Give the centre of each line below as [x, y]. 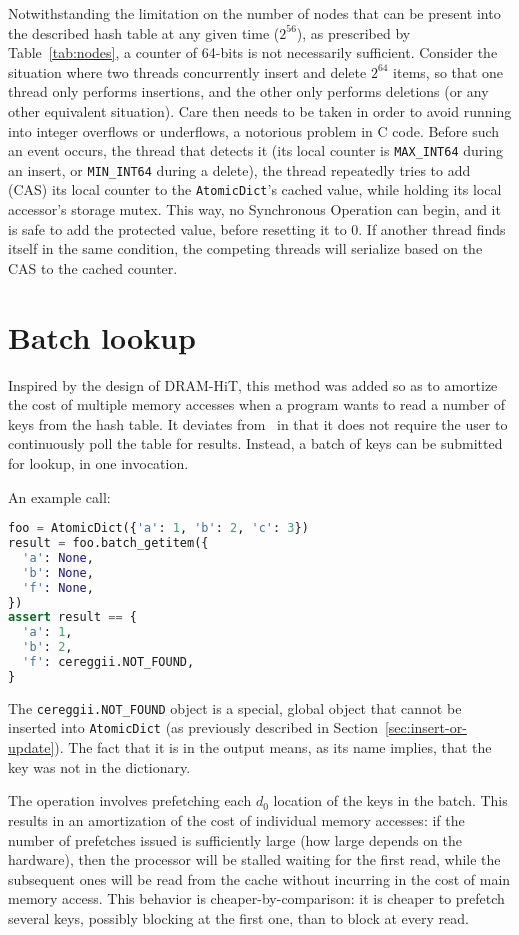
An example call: [59, 496]
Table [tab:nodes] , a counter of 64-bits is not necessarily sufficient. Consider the [253, 52]
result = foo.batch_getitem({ [108, 543]
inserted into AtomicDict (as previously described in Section [193, 727]
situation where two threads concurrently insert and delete [187, 71]
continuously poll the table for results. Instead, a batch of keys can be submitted [255, 443]
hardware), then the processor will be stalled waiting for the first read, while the [254, 859]
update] [31, 747]
